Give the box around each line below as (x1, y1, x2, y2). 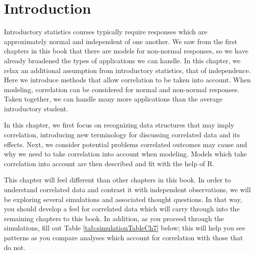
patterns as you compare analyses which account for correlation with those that (4, 232, 243, 242)
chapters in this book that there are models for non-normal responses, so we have (4, 46, 249, 56)
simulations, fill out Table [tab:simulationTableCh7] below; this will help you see (4, 223, 245, 233)
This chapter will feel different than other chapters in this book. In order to (4, 175, 231, 185)
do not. (4, 242, 25, 252)
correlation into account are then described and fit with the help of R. (4, 158, 215, 168)
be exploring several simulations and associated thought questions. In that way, (4, 194, 242, 204)
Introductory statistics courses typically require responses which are (4, 26, 207, 37)
